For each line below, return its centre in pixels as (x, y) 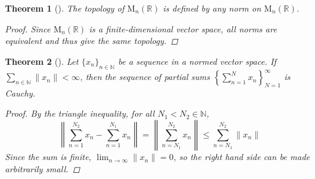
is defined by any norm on (212, 8)
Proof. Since (28, 28)
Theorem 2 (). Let (42, 61)
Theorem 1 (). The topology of (65, 8)
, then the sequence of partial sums (145, 77)
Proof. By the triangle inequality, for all (80, 113)
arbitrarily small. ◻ (43, 168)
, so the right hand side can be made (242, 157)
